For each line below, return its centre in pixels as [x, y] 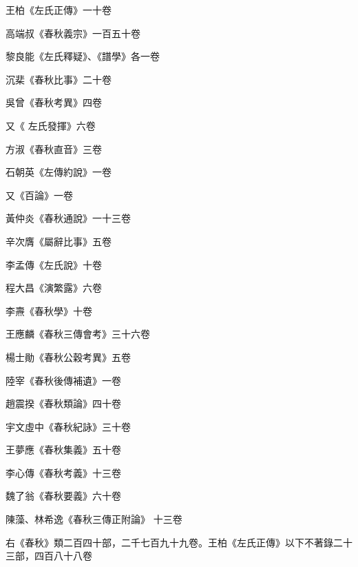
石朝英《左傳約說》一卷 [59, 172]
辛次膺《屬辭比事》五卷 [59, 241]
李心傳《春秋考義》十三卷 [63, 472]
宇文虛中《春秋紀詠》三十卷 [68, 426]
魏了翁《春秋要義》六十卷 [63, 496]
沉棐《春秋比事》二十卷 [59, 79]
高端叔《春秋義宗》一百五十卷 [73, 33]
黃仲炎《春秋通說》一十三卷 [68, 218]
